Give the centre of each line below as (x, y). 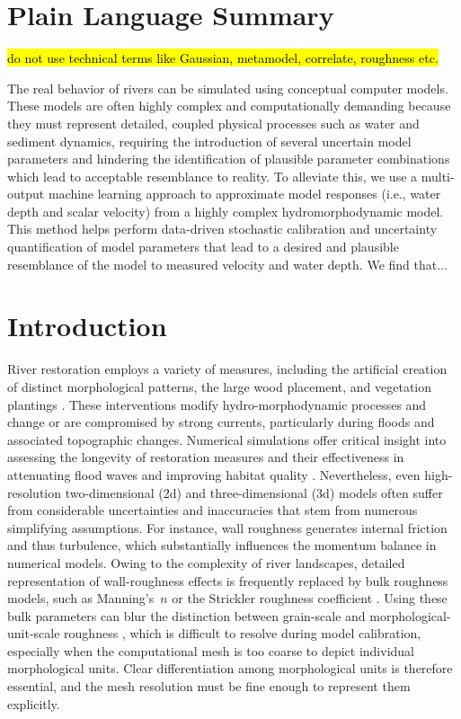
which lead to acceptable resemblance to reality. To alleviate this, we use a (213, 176)
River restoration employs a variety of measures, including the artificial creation (227, 369)
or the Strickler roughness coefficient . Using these (310, 598)
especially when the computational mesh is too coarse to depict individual (211, 650)
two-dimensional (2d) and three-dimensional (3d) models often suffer (254, 492)
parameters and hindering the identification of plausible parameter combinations (229, 159)
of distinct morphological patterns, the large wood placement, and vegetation (220, 386)
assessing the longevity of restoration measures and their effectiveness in (206, 457)
